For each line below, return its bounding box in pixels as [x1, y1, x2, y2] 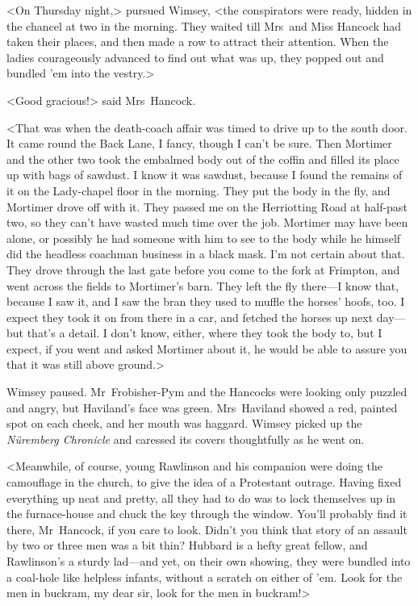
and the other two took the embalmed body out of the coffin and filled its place [6, 150, 399, 167]
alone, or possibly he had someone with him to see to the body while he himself [6, 229, 401, 246]
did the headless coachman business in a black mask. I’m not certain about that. [6, 245, 405, 262]
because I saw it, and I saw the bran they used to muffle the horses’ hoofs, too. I [6, 293, 405, 310]
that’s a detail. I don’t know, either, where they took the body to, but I [27, 324, 382, 341]
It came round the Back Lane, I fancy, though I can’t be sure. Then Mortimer [6, 135, 392, 152]
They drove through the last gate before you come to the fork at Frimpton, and [6, 261, 400, 278]
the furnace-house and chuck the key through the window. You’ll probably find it [6, 505, 408, 522]
